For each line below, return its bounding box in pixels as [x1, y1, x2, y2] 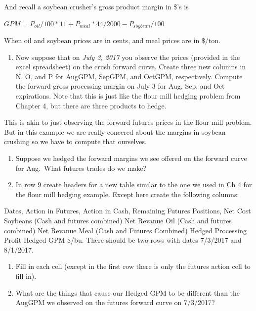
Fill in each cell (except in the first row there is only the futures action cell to [15, 261, 251, 271]
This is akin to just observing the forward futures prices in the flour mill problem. [4, 117, 252, 127]
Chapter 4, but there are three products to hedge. [15, 100, 167, 110]
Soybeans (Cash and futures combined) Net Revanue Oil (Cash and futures [4, 215, 232, 225]
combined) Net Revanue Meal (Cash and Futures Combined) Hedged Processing [4, 225, 247, 235]
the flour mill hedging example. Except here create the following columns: [15, 189, 239, 199]
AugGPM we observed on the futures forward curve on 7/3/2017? [15, 297, 215, 308]
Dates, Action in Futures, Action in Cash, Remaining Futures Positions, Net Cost [4, 206, 251, 216]
